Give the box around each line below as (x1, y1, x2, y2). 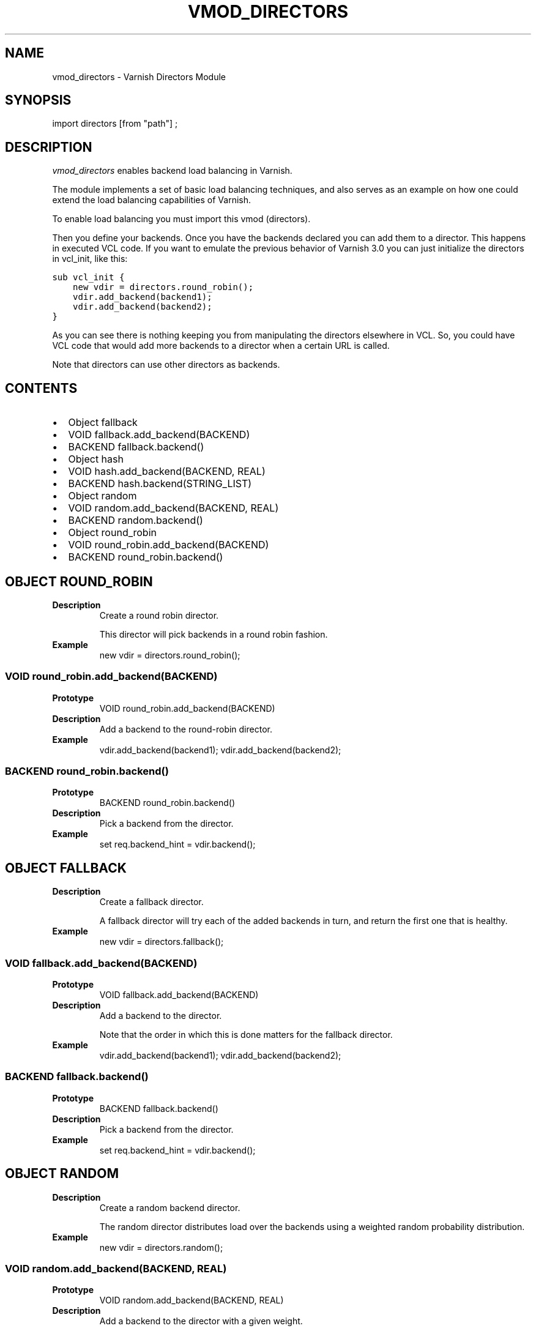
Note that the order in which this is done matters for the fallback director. (99, 1029, 393, 1040)
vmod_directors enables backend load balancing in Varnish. (52, 165, 292, 176)
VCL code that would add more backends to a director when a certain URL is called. (52, 340, 390, 351)
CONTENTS (5, 380, 78, 396)
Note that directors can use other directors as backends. (52, 359, 280, 370)
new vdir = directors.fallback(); (99, 936, 224, 947)
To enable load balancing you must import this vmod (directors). (52, 214, 311, 225)
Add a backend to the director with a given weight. (99, 1316, 303, 1327)
